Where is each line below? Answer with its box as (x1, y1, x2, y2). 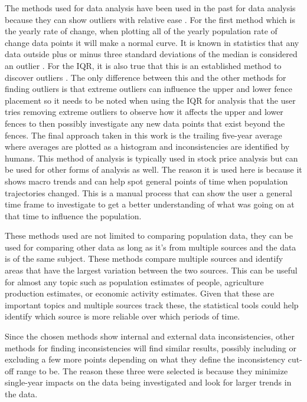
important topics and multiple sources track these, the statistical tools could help (5, 298, 299, 311)
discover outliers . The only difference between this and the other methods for (5, 71, 286, 83)
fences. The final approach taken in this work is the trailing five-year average (5, 128, 282, 141)
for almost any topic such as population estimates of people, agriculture (5, 275, 264, 288)
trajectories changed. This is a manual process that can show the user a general (5, 186, 292, 199)
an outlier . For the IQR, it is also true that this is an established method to (5, 59, 282, 71)
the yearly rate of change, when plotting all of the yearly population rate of (5, 25, 277, 37)
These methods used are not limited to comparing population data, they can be (5, 229, 293, 242)
